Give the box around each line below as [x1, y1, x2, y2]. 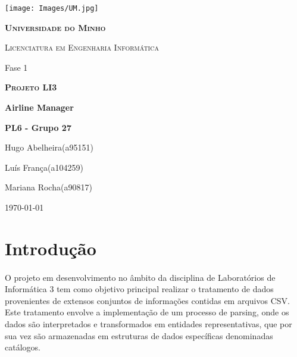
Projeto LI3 [5, 81, 57, 93]
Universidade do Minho [5, 21, 106, 33]
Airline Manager [5, 101, 74, 114]
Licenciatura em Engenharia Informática [5, 41, 159, 54]
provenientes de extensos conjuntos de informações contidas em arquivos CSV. [5, 294, 290, 306]
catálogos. [5, 341, 40, 353]
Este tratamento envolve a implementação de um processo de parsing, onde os [5, 306, 289, 318]
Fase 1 [5, 61, 28, 73]
